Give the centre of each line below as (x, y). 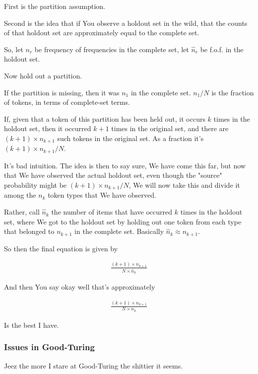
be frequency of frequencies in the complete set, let (112, 49)
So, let (14, 49)
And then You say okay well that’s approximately (80, 287)
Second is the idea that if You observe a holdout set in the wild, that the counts (126, 23)
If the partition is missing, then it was (62, 92)
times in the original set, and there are (170, 128)
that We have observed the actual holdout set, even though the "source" (113, 175)
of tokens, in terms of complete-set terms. (67, 102)
